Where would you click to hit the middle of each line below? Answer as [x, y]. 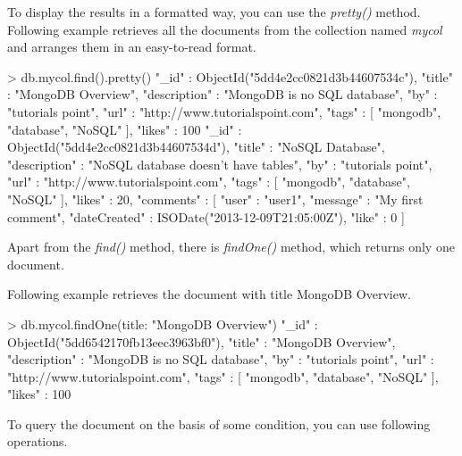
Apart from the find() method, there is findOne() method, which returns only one [231, 247]
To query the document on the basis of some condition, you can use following [219, 423]
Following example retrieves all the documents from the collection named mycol [225, 29]
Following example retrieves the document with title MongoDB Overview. [209, 294]
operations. [38, 441]
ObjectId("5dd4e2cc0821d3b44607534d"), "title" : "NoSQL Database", [196, 147]
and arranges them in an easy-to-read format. [132, 47]
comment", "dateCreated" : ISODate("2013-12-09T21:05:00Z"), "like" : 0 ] [206, 216]
